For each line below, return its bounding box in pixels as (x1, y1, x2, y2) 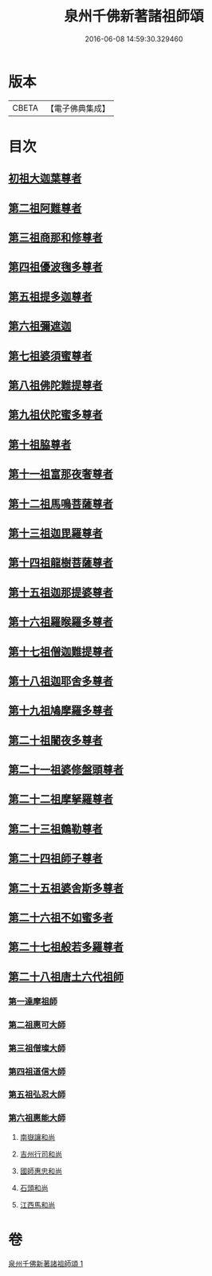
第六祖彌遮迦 (8, 319, 72, 333)
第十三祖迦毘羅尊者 (8, 526, 103, 540)
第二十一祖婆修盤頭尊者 (8, 763, 124, 777)
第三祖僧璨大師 (8, 1043, 66, 1054)
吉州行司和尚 (19, 1149, 62, 1159)
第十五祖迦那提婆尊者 (8, 585, 113, 599)
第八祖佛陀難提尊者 (8, 379, 103, 392)
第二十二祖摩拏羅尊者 (8, 793, 113, 806)
